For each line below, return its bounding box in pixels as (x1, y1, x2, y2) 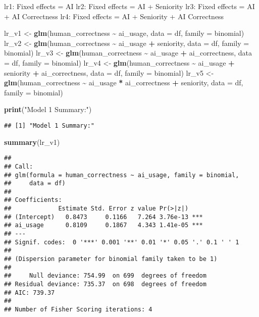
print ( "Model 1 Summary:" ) (4, 104, 92, 115)
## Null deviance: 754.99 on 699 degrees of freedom (4, 272, 206, 280)
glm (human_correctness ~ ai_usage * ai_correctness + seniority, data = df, (4, 77, 243, 88)
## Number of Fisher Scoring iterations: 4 (4, 306, 152, 313)
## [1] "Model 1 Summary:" (4, 122, 94, 129)
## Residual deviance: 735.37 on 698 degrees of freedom (4, 281, 206, 288)
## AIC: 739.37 (4, 289, 55, 296)
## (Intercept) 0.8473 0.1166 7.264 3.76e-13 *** (4, 213, 203, 221)
